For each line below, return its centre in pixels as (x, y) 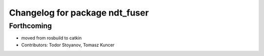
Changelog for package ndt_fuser (79, 13)
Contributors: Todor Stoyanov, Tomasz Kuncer (68, 45)
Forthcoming (31, 26)
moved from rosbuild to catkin (52, 38)
